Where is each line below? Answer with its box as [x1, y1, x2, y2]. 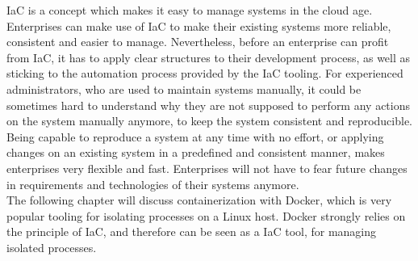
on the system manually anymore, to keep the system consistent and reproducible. [6, 112, 412, 129]
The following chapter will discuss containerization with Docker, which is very [6, 192, 392, 208]
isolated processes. [6, 238, 97, 255]
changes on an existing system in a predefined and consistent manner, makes [6, 144, 385, 161]
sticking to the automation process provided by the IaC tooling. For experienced [6, 65, 403, 82]
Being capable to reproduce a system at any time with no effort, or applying [6, 128, 384, 145]
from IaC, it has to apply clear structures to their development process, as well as [6, 48, 411, 65]
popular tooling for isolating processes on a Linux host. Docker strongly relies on [6, 207, 406, 224]
